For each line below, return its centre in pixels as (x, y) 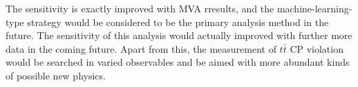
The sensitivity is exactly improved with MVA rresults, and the (140, 8)
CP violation (317, 48)
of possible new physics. (56, 75)
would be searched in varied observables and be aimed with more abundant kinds (178, 62)
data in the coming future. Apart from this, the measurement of (141, 48)
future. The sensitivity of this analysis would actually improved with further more (179, 35)
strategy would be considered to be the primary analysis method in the (178, 22)
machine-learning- (314, 8)
